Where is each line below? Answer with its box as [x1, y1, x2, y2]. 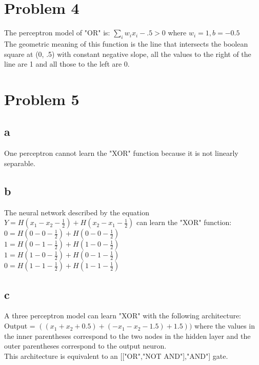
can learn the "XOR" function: [136, 217, 232, 228]
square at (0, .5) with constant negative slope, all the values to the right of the [4, 48, 251, 59]
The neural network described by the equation [4, 207, 149, 217]
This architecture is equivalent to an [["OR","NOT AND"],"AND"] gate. [4, 350, 228, 361]
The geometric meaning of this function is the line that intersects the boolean [4, 38, 248, 49]
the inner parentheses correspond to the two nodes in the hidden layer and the [4, 330, 251, 341]
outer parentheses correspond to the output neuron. [4, 340, 167, 351]
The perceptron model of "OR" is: [4, 27, 110, 38]
